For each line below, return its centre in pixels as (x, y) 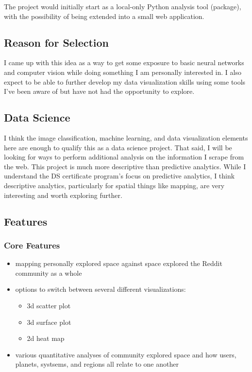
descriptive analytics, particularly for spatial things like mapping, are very (114, 185)
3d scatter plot (49, 305)
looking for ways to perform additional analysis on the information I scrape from (124, 157)
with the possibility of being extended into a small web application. (104, 16)
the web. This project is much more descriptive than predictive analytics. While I (125, 166)
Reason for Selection (57, 42)
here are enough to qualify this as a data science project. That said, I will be (118, 147)
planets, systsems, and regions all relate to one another (97, 364)
